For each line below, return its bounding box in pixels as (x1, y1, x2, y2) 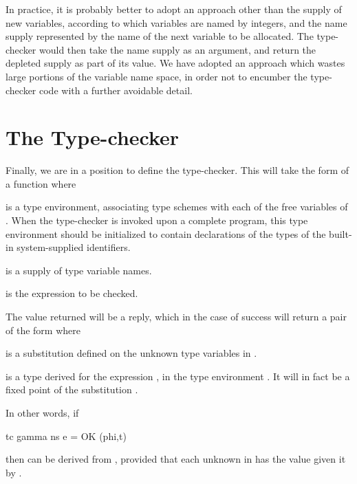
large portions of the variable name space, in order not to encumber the (6, 69, 307, 83)
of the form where (6, 322, 80, 337)
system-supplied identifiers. (17, 240, 131, 254)
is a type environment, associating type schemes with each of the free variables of (6, 199, 348, 214)
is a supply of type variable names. (6, 263, 152, 277)
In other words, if (6, 406, 79, 419)
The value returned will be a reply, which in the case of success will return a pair (6, 309, 347, 324)
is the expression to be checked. (6, 286, 138, 300)
